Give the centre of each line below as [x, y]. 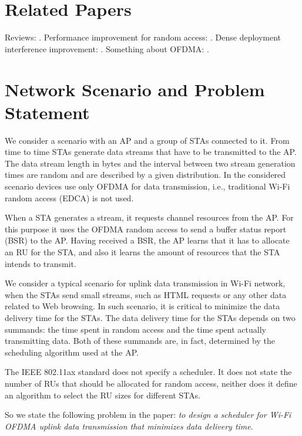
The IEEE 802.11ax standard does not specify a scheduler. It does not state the [148, 372]
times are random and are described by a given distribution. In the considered [145, 175]
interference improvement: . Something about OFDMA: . [107, 48]
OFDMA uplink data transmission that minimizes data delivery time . [129, 426]
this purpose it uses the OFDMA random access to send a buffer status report [146, 229]
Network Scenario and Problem [135, 89]
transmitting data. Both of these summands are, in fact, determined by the [140, 341]
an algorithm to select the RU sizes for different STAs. [103, 395]
